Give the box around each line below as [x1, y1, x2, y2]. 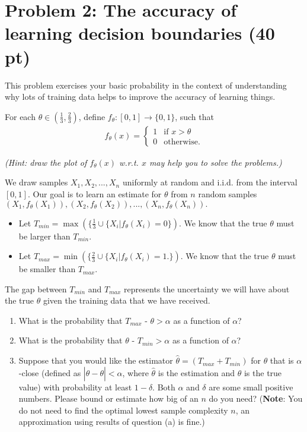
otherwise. [164, 137, 200, 146]
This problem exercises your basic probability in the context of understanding [5, 78, 287, 91]
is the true [244, 366, 282, 379]
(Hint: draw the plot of [5, 156, 87, 168]
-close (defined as [18, 366, 81, 379]
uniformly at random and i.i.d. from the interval [122, 176, 298, 188]
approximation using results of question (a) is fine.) [18, 415, 205, 428]
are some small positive [209, 380, 293, 393]
